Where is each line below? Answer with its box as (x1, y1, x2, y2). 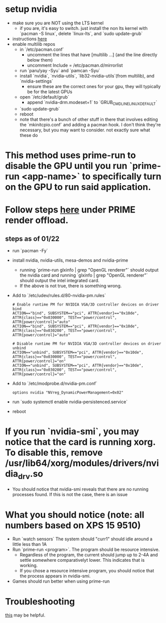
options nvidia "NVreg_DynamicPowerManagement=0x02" (12, 390, 124, 395)
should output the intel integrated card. (19, 277, 100, 283)
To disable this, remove (5, 447, 103, 458)
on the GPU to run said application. (5, 181, 151, 193)
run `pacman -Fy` (12, 247, 48, 253)
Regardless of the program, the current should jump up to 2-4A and (19, 552, 158, 558)
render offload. (5, 215, 68, 226)
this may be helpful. (5, 612, 46, 618)
